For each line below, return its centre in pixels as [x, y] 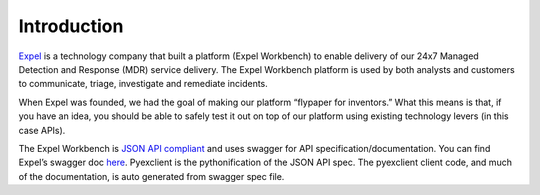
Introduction [71, 26]
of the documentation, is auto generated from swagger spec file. [151, 176]
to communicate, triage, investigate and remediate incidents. [143, 84]
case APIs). [42, 130]
